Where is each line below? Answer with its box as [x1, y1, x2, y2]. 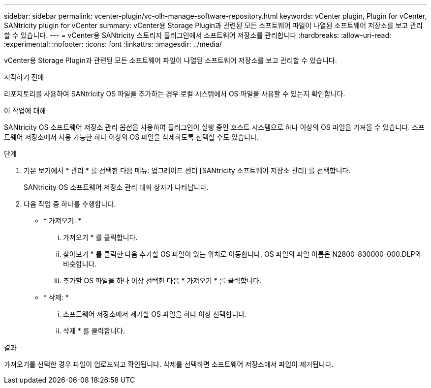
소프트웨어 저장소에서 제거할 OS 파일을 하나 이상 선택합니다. [63, 310, 247, 318]
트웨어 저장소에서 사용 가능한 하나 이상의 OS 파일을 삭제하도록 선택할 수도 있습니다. [4, 133, 259, 141]
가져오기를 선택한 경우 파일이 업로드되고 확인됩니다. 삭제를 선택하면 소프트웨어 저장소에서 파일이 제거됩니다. [4, 360, 334, 368]
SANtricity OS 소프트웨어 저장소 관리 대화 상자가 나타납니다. [24, 183, 209, 191]
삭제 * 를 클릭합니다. [63, 327, 125, 335]
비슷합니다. [63, 260, 97, 268]
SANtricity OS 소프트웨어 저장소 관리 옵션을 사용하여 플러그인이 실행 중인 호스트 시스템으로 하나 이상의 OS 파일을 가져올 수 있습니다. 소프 [4, 123, 425, 131]
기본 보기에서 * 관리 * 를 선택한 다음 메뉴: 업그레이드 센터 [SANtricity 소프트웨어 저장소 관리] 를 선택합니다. [24, 166, 351, 175]
